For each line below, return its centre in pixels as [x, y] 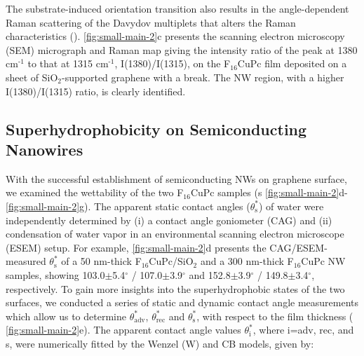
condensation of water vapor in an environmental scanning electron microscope [175, 234]
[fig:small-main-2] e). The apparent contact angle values [123, 330]
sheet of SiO [32, 77]
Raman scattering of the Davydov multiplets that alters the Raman [151, 22]
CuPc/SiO [171, 261]
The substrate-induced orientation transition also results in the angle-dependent [177, 8]
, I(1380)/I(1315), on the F [173, 63]
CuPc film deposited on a [292, 63]
